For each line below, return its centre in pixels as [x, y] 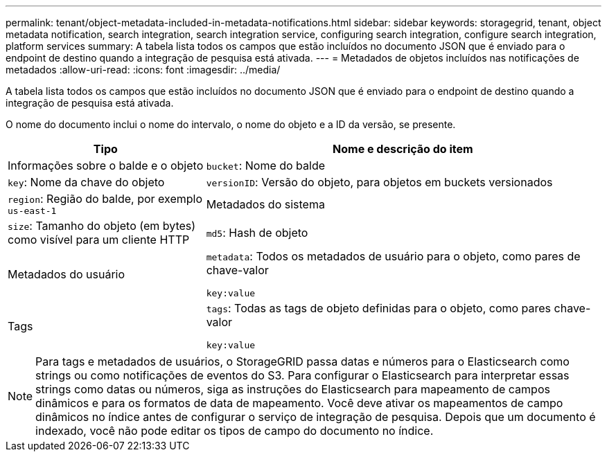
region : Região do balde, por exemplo [105, 199]
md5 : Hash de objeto [257, 233]
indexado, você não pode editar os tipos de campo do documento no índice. [235, 431]
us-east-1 [32, 211]
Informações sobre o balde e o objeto [106, 165]
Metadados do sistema [265, 204]
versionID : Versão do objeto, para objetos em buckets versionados [379, 182]
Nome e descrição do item [403, 149]
